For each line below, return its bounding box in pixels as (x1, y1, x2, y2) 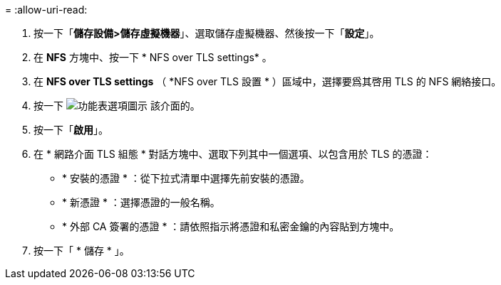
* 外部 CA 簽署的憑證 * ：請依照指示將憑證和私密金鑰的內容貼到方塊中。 (62, 220, 400, 232)
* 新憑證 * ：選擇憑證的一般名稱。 (62, 196, 220, 208)
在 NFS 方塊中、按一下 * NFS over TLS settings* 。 (33, 51, 272, 63)
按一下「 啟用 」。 (33, 124, 108, 136)
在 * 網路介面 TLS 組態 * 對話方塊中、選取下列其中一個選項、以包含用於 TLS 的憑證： (33, 148, 433, 160)
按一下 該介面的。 (33, 100, 200, 112)
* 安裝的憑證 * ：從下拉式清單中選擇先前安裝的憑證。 (62, 172, 310, 184)
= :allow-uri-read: (5, 4, 88, 16)
